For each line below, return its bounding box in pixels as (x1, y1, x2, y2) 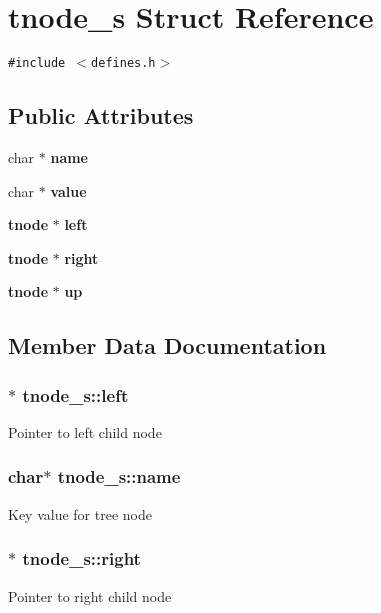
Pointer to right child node (8, 585, 172, 606)
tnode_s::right (22, 546, 141, 571)
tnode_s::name (57, 464, 181, 489)
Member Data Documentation (8, 330, 327, 361)
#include (8, 56, 66, 71)
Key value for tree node (8, 503, 152, 524)
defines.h (91, 56, 156, 71)
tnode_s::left (22, 382, 129, 407)
